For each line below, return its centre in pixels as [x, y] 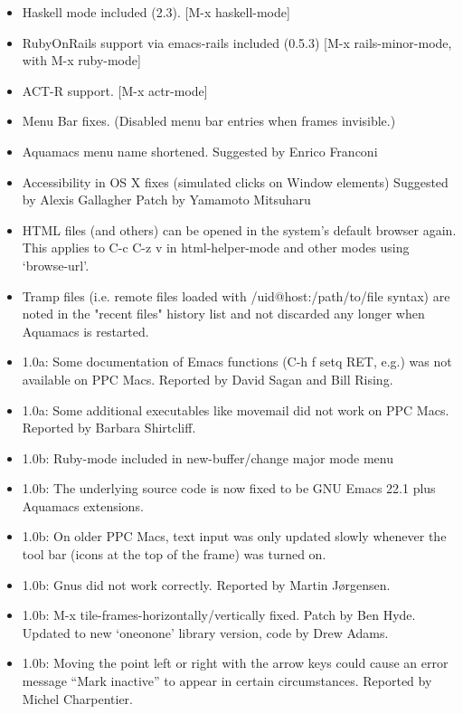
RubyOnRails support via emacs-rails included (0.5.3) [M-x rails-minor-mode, [237, 42]
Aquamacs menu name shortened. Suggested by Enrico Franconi [200, 151]
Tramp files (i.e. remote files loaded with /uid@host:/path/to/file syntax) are [236, 295]
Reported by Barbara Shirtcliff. [109, 428]
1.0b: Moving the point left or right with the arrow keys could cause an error [235, 663]
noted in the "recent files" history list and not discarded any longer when [223, 314]
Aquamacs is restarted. [85, 331]
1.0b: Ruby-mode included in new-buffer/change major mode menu [208, 457]
